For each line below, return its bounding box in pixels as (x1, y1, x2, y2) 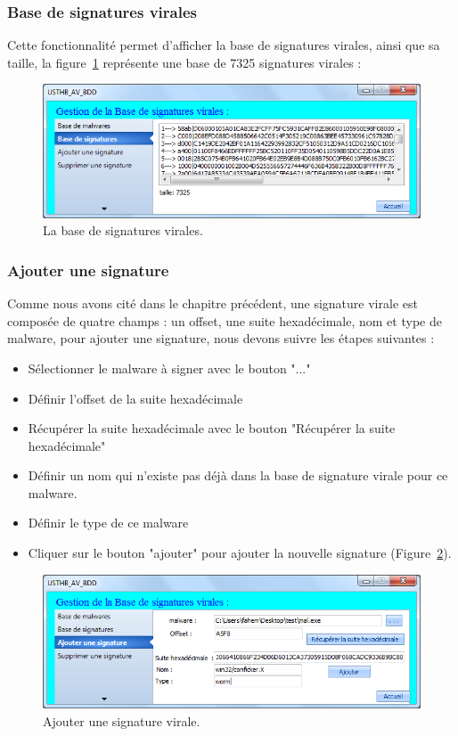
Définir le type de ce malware (28, 513, 189, 532)
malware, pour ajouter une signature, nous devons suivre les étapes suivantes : (7, 329, 435, 348)
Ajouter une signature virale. (43, 711, 200, 730)
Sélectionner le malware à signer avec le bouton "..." (28, 358, 311, 377)
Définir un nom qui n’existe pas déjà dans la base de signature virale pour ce (28, 466, 448, 485)
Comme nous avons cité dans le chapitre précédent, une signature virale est (7, 294, 418, 313)
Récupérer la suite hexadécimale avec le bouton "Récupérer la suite (28, 419, 396, 438)
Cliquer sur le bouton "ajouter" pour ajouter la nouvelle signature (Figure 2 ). (28, 544, 452, 562)
